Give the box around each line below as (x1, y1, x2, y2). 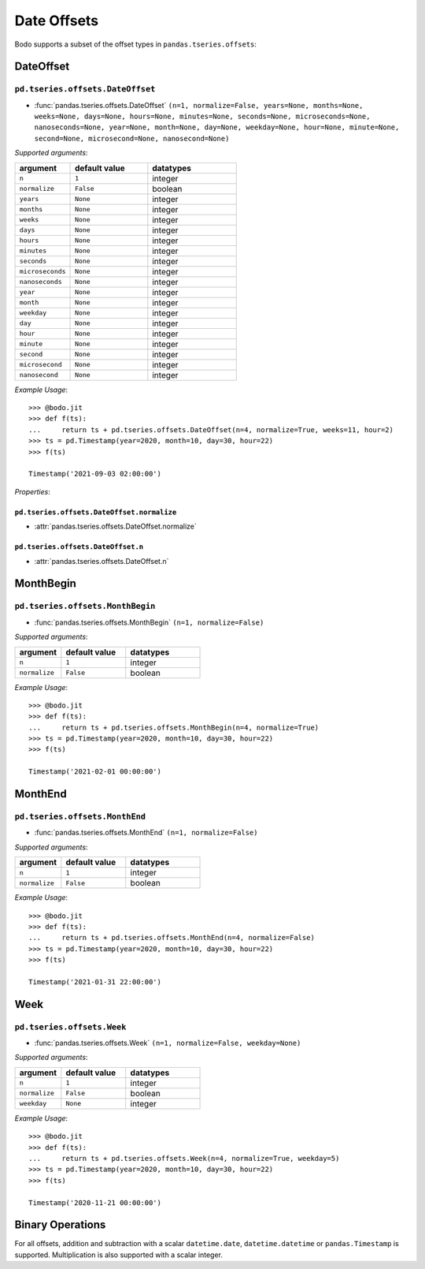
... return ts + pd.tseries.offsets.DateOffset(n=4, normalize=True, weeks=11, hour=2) (28, 425, 394, 434)
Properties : (14, 487, 51, 496)
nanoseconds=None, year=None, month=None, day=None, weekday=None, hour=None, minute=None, (34, 123, 400, 132)
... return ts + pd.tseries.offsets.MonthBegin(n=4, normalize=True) (28, 722, 320, 732)
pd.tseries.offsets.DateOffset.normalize (14, 507, 177, 517)
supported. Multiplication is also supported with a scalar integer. (14, 1250, 224, 1260)
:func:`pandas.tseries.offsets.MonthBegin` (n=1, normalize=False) (34, 618, 264, 627)
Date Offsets (14, 12, 99, 29)
